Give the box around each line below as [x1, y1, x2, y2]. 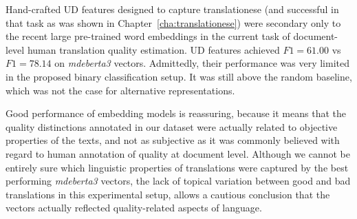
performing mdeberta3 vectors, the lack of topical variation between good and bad [6, 174, 351, 188]
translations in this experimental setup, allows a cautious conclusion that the [6, 187, 330, 201]
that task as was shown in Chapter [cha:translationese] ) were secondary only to [6, 15, 341, 30]
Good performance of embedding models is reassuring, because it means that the [6, 106, 346, 121]
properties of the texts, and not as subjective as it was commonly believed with [6, 133, 340, 147]
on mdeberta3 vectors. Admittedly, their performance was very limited [54, 56, 349, 70]
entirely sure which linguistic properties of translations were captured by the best [6, 160, 349, 174]
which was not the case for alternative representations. [6, 83, 235, 97]
